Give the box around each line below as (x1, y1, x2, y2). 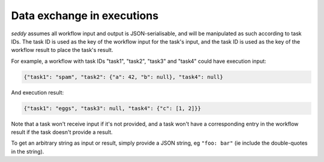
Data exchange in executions (11, 9, 159, 22)
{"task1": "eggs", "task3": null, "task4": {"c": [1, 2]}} (23, 105, 201, 112)
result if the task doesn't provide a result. (11, 129, 113, 136)
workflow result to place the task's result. (11, 47, 113, 54)
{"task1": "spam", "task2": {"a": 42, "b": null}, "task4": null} (23, 74, 223, 80)
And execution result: (11, 88, 64, 96)
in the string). (11, 148, 44, 155)
